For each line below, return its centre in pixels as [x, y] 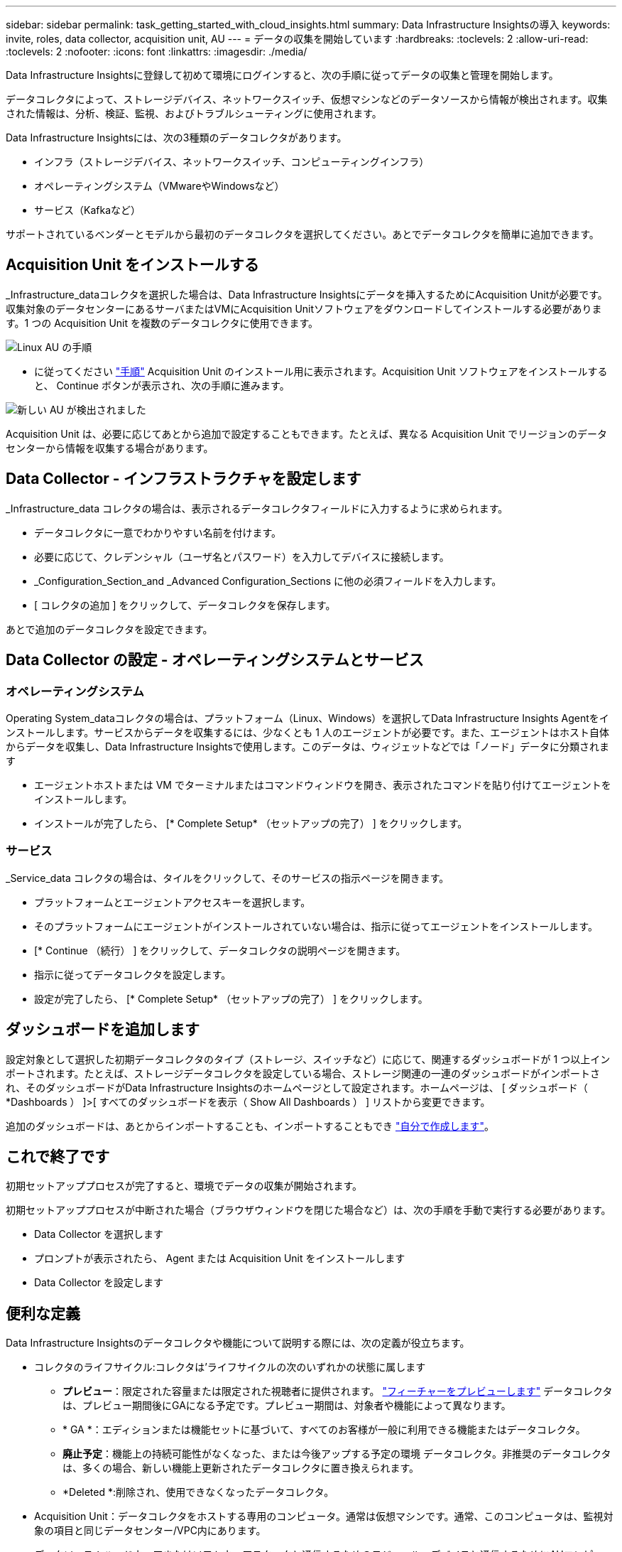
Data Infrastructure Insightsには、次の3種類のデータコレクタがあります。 [176, 138]
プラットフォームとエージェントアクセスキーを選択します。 [173, 902]
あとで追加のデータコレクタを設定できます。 [109, 629]
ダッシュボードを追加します [103, 1030]
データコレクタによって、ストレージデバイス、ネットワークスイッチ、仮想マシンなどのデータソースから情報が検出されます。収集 [307, 99]
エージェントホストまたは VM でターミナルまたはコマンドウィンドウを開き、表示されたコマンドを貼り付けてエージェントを [323, 785]
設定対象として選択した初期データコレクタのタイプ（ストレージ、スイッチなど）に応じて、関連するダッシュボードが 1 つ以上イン [308, 1059]
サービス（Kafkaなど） [87, 210]
